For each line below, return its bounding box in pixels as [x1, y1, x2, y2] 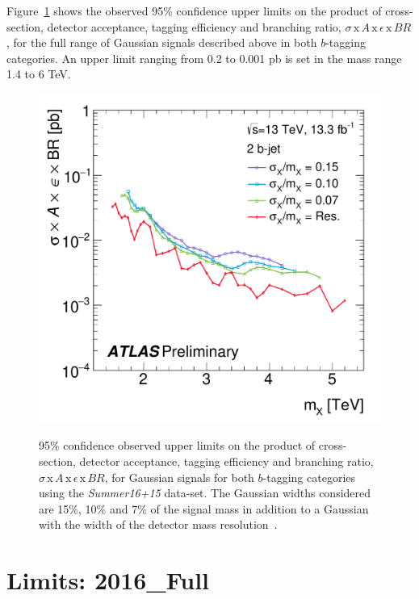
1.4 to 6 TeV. [6, 65, 71, 82]
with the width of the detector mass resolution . [39, 516, 278, 533]
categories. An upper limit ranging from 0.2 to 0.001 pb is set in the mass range [6, 49, 402, 66]
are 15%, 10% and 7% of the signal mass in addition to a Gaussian [39, 500, 369, 517]
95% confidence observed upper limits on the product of [39, 437, 316, 454]
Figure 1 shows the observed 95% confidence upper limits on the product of [6, 2, 382, 19]
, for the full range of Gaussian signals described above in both [6, 34, 317, 51]
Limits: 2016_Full [6, 563, 210, 597]
